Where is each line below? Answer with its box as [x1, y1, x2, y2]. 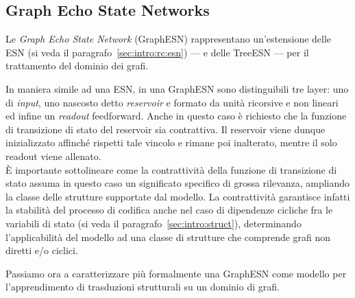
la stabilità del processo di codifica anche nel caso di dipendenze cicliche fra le [5, 203, 333, 217]
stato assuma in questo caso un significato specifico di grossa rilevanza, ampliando [5, 176, 350, 190]
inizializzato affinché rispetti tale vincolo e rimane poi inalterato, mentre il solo [5, 135, 337, 150]
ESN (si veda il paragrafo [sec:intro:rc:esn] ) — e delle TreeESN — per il [5, 45, 309, 59]
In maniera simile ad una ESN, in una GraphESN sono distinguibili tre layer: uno [5, 81, 349, 95]
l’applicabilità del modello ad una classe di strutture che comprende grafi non [5, 229, 331, 244]
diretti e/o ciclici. [5, 243, 78, 257]
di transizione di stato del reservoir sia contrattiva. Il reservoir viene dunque [5, 122, 326, 136]
